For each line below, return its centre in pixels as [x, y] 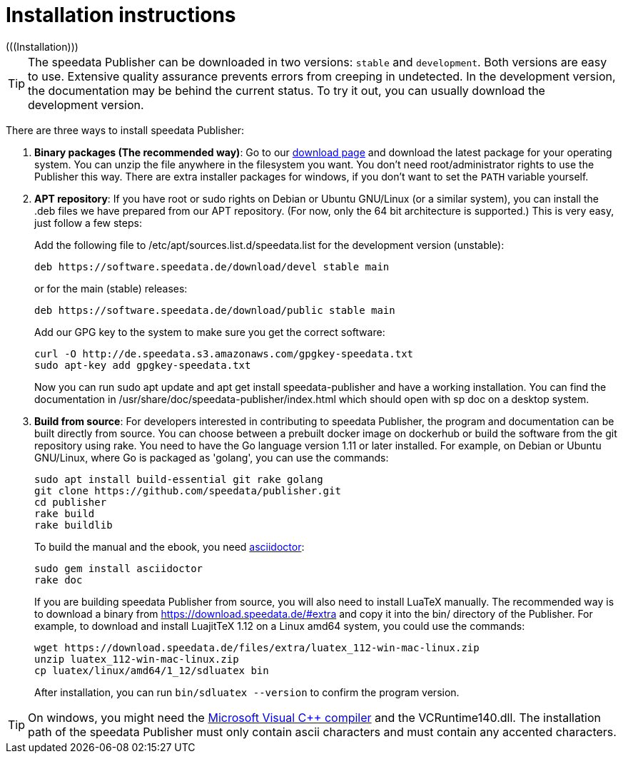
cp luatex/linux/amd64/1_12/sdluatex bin [152, 670]
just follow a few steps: [88, 223]
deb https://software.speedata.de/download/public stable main [215, 310]
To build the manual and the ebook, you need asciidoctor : [169, 546]
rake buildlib [74, 525]
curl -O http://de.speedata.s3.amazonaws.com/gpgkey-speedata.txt [224, 353]
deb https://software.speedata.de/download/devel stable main [212, 266]
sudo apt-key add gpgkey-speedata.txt [143, 365]
